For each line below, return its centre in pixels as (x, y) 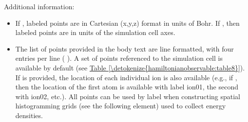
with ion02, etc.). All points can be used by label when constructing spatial (128, 96)
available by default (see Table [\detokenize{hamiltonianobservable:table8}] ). (130, 67)
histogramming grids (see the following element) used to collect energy (121, 106)
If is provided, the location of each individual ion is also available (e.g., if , (126, 77)
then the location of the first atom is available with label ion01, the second (127, 87)
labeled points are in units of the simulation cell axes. (95, 32)
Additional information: (39, 6)
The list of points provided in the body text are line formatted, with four (124, 48)
